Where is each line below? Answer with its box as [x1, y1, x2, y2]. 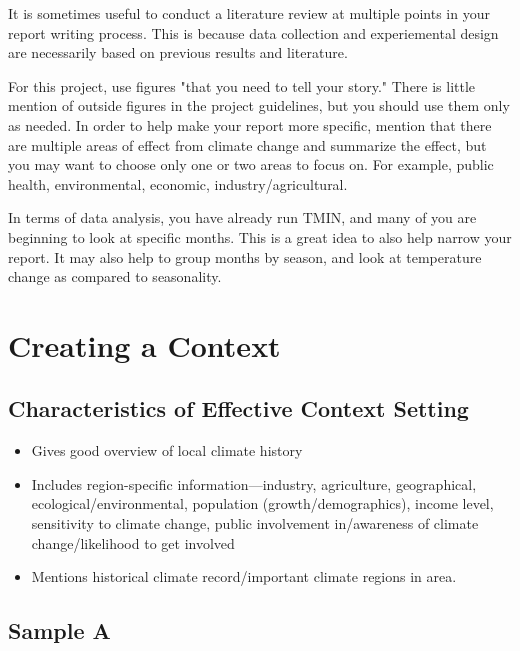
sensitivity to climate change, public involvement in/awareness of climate [31, 513, 479, 534]
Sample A [8, 615, 111, 646]
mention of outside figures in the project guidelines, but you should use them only [8, 95, 510, 116]
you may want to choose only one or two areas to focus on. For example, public [8, 154, 494, 175]
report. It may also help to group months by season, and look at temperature [8, 246, 482, 267]
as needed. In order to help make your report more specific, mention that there [8, 114, 492, 135]
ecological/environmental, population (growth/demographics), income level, [31, 493, 494, 514]
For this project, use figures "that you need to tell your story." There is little [8, 75, 476, 96]
